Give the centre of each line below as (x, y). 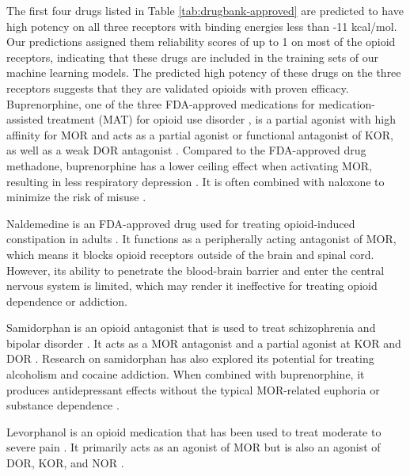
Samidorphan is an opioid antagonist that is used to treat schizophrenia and (191, 327)
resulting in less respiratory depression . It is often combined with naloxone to (196, 181)
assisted (25, 119)
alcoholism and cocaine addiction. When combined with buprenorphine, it (186, 374)
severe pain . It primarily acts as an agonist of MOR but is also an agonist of (194, 447)
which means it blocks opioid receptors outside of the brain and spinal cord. (190, 254)
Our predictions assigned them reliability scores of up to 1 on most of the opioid (201, 42)
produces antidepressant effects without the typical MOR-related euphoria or (193, 389)
